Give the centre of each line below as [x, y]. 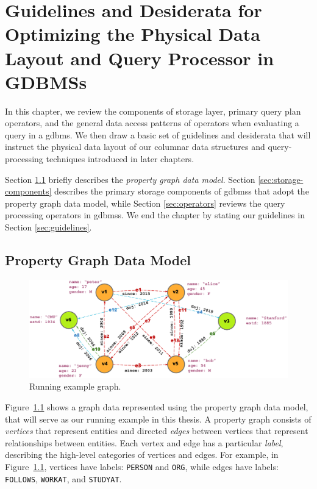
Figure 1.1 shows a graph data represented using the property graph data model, [157, 407]
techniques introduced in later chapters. [120, 159]
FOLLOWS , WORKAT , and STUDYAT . [63, 478]
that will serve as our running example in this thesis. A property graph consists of [158, 419]
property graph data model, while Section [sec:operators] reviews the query [145, 203]
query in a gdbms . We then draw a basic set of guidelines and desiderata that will [158, 134]
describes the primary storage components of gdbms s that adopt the [181, 191]
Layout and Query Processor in [140, 58]
